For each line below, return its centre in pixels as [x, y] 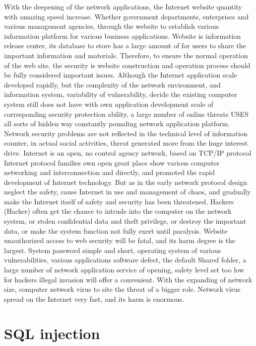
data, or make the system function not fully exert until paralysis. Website [116, 230]
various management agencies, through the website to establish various [111, 26]
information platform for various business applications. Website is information [123, 36]
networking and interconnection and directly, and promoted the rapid [109, 172]
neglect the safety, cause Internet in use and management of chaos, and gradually [128, 192]
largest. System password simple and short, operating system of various [113, 250]
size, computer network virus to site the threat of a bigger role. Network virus [122, 289]
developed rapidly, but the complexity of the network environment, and [112, 84]
